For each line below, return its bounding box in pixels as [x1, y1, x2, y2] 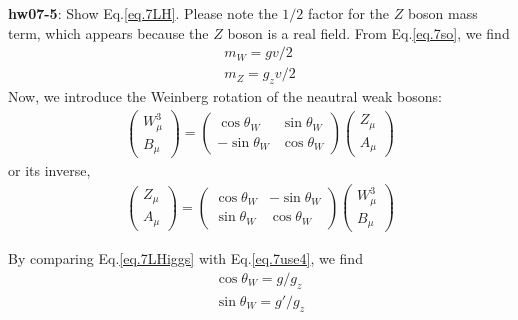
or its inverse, [8, 160, 91, 181]
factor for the [308, 3, 389, 23]
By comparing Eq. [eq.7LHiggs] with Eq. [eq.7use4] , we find [8, 248, 363, 269]
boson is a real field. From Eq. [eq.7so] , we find [227, 22, 510, 43]
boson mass [407, 3, 478, 23]
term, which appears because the [8, 22, 209, 43]
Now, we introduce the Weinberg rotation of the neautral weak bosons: [8, 86, 442, 107]
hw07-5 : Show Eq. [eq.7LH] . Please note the [8, 3, 278, 23]
